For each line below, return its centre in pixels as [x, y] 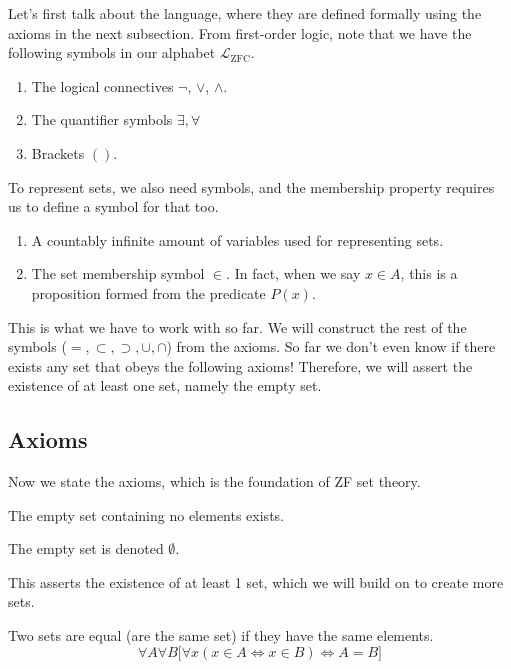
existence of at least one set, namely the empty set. [165, 385]
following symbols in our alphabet [112, 52]
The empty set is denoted [86, 548]
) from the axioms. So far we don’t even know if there [331, 346]
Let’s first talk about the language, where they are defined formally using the [245, 13]
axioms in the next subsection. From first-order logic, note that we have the [240, 32]
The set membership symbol [118, 273]
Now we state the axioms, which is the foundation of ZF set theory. [214, 481]
